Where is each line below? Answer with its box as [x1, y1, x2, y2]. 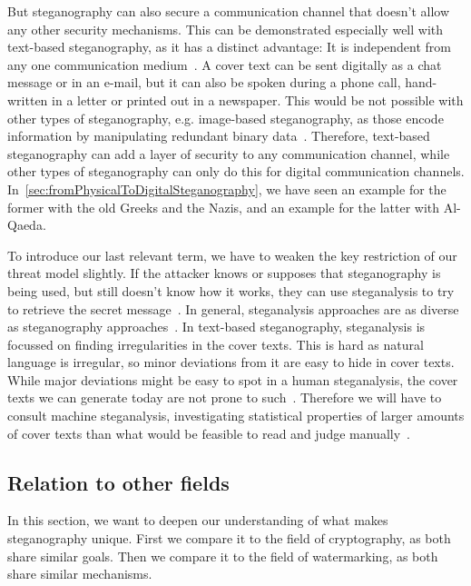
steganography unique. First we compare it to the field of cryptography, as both [7, 529, 451, 548]
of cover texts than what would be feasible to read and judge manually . [7, 423, 410, 442]
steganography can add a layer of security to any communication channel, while [7, 144, 450, 163]
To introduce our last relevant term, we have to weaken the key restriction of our [7, 245, 457, 264]
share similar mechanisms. [7, 564, 152, 583]
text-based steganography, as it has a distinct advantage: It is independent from [7, 37, 451, 56]
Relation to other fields [7, 468, 230, 496]
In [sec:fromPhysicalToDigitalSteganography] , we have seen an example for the [7, 179, 446, 198]
